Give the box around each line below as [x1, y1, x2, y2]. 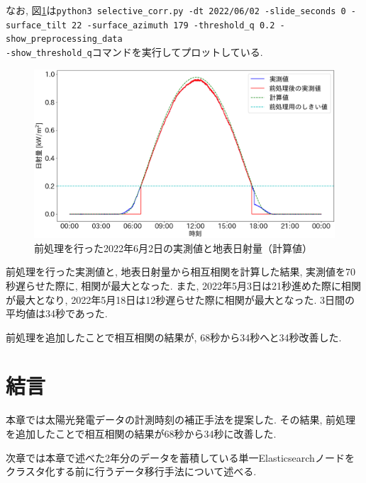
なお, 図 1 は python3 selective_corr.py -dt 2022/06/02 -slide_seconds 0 [6, 3, 346, 17]
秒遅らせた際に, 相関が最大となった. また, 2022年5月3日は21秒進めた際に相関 [6, 278, 361, 292]
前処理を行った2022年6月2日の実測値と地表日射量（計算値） [34, 240, 312, 255]
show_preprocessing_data [6, 34, 123, 45]
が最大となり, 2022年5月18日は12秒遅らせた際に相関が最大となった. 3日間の [6, 292, 355, 307]
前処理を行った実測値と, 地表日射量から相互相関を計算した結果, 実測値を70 [6, 264, 356, 279]
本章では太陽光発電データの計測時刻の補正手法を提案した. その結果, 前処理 [6, 412, 356, 427]
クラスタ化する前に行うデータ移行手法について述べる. [6, 464, 257, 479]
